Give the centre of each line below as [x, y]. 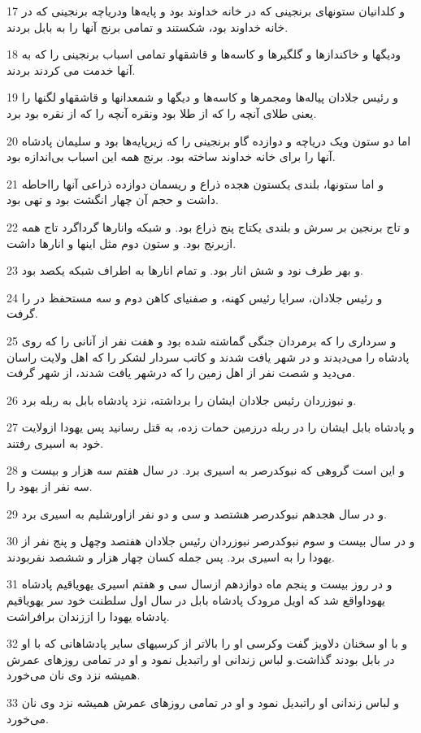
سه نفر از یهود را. [50, 486]
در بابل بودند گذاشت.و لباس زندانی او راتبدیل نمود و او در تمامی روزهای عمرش [201, 659]
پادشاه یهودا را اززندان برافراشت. [88, 616]
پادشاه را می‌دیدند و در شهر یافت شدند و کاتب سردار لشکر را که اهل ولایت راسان [208, 356]
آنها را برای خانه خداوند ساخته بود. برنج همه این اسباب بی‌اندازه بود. [171, 156]
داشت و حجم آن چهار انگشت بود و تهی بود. [113, 200]
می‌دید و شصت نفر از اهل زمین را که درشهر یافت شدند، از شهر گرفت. [181, 373]
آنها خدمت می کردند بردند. [71, 69]
